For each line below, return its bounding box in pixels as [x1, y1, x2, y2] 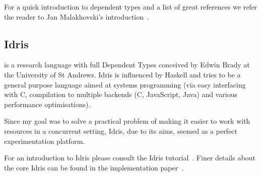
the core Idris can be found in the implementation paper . [4, 162, 184, 172]
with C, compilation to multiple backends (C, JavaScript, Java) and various [4, 89, 238, 100]
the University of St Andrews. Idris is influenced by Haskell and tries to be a [4, 69, 241, 79]
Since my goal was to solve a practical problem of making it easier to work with [4, 116, 250, 126]
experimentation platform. [4, 135, 85, 146]
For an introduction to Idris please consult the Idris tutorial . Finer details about [4, 152, 255, 163]
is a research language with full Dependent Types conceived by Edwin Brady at [4, 59, 250, 70]
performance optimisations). [4, 99, 91, 109]
